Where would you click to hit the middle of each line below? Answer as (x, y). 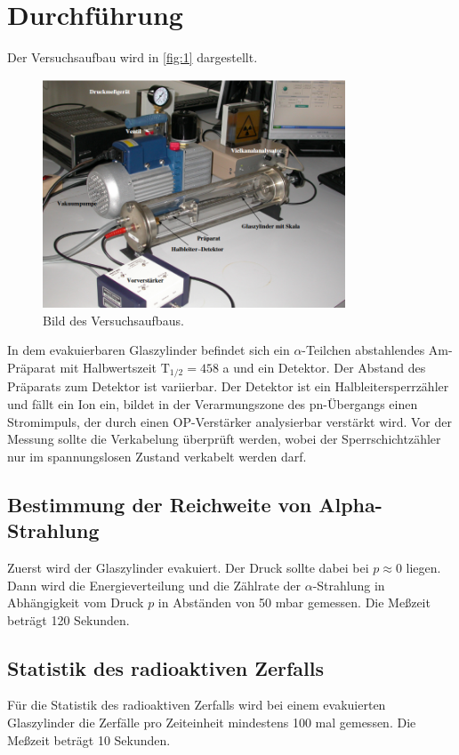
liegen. (423, 567)
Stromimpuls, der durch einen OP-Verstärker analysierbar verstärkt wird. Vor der (230, 421)
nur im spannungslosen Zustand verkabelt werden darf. (157, 456)
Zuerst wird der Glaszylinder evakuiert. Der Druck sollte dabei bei (188, 567)
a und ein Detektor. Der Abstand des (324, 367)
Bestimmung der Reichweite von (160, 504)
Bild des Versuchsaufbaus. (113, 320)
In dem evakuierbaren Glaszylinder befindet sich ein (149, 350)
